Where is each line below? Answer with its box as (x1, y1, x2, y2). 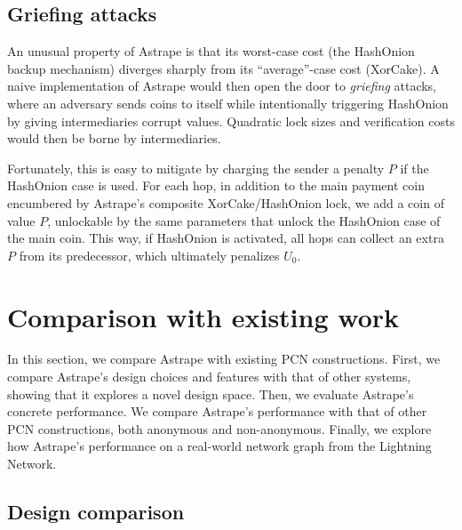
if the (400, 158, 429, 177)
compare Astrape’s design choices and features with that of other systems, (7, 367, 411, 386)
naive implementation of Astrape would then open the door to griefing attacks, (7, 76, 437, 95)
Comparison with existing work (7, 298, 400, 334)
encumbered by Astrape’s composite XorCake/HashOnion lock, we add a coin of (7, 193, 444, 212)
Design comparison (7, 498, 185, 525)
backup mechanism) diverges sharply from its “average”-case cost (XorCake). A (7, 59, 440, 77)
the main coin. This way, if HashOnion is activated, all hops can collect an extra (7, 229, 444, 247)
